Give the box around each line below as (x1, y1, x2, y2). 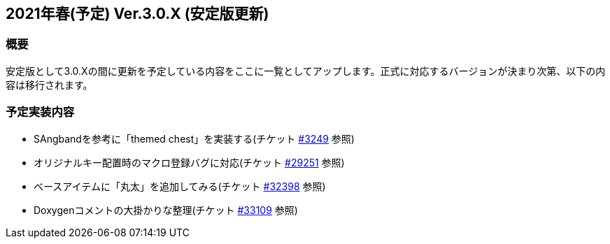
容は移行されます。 (6, 78, 93, 91)
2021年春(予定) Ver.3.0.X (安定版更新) (6, 5, 269, 22)
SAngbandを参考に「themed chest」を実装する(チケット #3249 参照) (34, 132, 355, 145)
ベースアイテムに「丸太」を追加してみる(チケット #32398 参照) (34, 180, 326, 192)
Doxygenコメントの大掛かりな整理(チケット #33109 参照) (34, 203, 298, 216)
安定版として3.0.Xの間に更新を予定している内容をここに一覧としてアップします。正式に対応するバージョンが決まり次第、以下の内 (6, 64, 606, 77)
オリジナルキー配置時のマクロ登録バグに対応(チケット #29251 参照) (34, 156, 345, 168)
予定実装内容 (6, 105, 75, 120)
